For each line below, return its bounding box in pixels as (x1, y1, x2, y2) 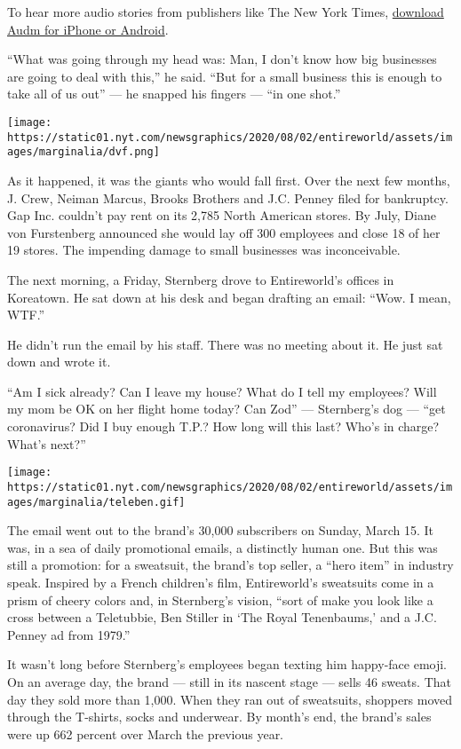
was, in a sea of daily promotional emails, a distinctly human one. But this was (7, 538, 438, 556)
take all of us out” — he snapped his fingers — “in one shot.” (7, 84, 341, 103)
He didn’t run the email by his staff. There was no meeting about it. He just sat (7, 335, 443, 353)
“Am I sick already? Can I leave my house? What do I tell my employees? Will (7, 382, 437, 400)
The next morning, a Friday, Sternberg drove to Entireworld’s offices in (7, 270, 394, 288)
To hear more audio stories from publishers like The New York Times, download (7, 3, 444, 20)
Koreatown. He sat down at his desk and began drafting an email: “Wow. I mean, (7, 288, 451, 306)
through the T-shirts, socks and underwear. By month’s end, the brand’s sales (7, 707, 432, 726)
